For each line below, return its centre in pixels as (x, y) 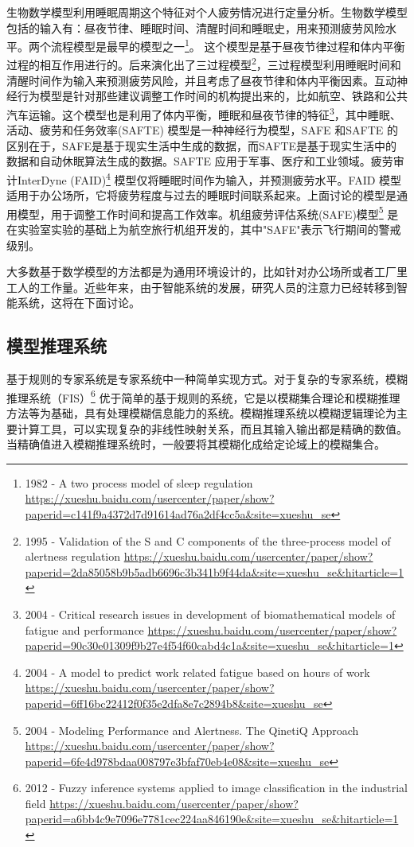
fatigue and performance (84, 629)
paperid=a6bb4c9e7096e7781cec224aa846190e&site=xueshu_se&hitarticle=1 (212, 819)
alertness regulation (73, 556)
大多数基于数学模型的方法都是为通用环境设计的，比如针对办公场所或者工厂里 (207, 272)
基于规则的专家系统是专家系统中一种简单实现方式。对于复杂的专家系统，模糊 (207, 379)
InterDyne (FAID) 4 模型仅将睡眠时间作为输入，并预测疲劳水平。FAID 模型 (209, 178)
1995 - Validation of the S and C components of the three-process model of (208, 540)
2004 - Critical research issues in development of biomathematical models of (210, 614)
